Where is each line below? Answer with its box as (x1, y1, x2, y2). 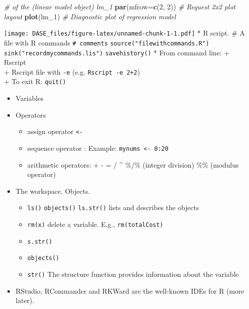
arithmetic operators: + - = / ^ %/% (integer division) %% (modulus (27, 159, 239, 170)
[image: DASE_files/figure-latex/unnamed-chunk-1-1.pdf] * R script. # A (4, 28, 245, 38)
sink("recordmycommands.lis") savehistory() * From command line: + (4, 47, 230, 57)
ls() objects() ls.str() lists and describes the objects (27, 202, 199, 213)
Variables (15, 93, 43, 103)
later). (15, 295, 35, 306)
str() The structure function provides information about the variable (27, 268, 239, 279)
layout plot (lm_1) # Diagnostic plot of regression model (4, 11, 176, 21)
